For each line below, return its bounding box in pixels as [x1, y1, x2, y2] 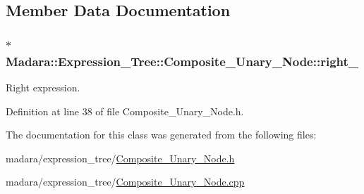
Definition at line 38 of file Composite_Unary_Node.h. [6, 103, 244, 118]
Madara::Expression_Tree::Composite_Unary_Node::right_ [6, 52, 359, 70]
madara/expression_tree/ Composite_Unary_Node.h [6, 150, 235, 165]
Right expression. [6, 79, 80, 94]
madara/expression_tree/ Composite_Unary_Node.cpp [6, 174, 245, 189]
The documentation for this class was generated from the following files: [6, 127, 317, 142]
